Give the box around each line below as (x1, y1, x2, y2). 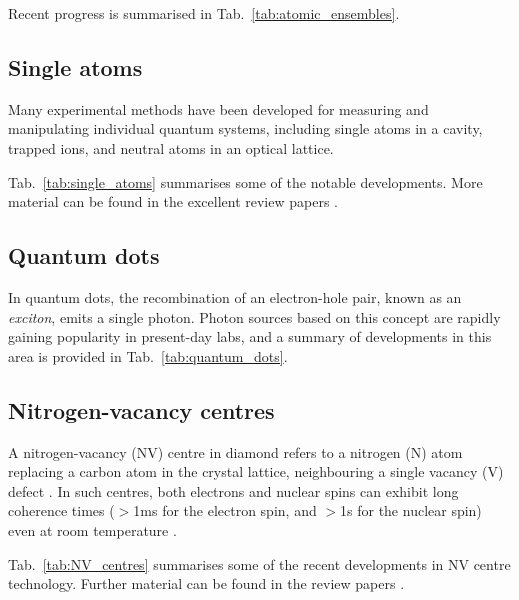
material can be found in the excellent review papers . (8, 191, 338, 212)
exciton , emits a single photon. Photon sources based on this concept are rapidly (8, 306, 501, 327)
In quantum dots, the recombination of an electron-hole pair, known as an (8, 286, 462, 307)
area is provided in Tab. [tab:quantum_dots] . (8, 345, 288, 366)
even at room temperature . (8, 519, 177, 540)
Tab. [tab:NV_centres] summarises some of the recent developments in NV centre (8, 553, 511, 574)
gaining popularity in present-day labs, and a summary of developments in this (8, 326, 492, 347)
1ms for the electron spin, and (133, 500, 317, 521)
